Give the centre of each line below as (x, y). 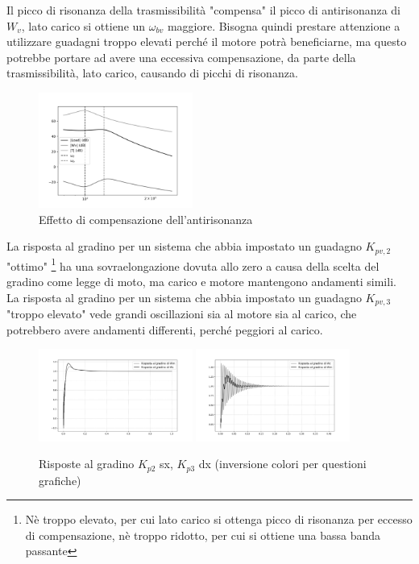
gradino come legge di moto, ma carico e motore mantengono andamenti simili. (201, 281)
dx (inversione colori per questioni (282, 464)
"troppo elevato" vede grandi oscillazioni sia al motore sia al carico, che (182, 313)
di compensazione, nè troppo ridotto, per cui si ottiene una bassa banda (203, 535)
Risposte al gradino (87, 464)
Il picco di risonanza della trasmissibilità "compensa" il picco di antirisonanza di (204, 10)
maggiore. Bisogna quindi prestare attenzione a (284, 25)
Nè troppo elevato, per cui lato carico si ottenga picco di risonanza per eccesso (219, 519)
